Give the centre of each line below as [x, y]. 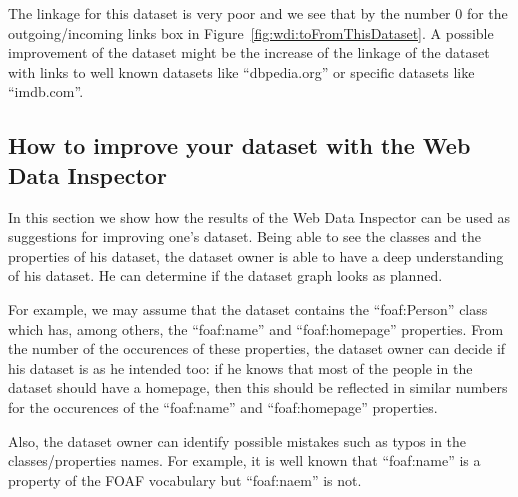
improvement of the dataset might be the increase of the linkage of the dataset [249, 52]
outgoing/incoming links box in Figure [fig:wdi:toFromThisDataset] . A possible [251, 32]
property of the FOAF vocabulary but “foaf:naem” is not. [185, 479]
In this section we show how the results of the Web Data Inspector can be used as [259, 216]
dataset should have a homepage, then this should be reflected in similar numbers [258, 387]
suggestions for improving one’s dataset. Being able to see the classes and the [245, 236]
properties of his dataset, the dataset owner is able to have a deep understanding [256, 255]
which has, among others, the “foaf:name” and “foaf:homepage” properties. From [256, 328]
